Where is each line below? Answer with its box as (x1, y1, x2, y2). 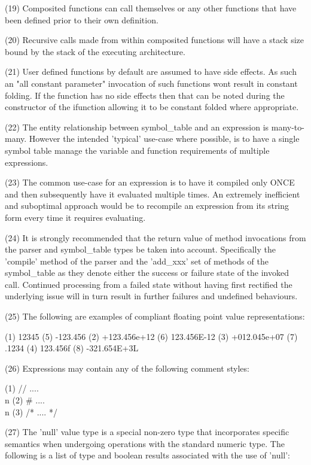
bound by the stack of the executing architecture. (5, 45, 185, 57)
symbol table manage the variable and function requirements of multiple (5, 144, 270, 156)
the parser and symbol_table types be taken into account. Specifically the (5, 243, 276, 256)
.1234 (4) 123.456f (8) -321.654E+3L (5, 342, 139, 354)
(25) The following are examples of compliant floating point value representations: (5, 310, 305, 323)
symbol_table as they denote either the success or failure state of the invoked (5, 266, 289, 279)
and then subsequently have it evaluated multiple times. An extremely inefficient (5, 187, 300, 200)
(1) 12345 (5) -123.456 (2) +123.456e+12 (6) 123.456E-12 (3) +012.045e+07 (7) (5, 330, 298, 342)
